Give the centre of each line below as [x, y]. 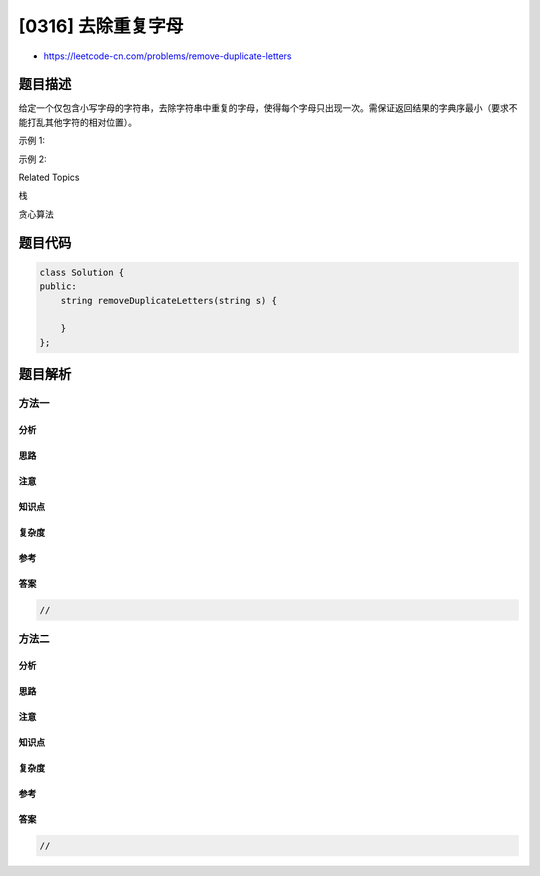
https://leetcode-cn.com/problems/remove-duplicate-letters [167, 56]
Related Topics [49, 177]
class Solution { [82, 272]
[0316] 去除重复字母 [101, 26]
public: [58, 286]
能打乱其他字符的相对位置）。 [77, 122]
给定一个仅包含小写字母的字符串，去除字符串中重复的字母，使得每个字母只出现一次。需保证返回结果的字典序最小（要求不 [268, 108]
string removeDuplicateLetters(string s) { [168, 300]
